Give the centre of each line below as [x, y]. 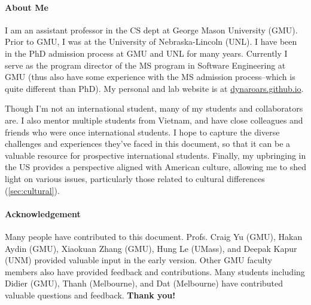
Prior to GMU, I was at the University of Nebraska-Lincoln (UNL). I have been [151, 41]
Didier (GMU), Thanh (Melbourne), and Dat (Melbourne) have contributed [144, 283]
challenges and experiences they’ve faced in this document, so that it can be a [148, 144]
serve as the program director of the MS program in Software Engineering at [145, 65]
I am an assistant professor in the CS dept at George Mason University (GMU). [151, 30]
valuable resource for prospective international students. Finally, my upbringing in [155, 155]
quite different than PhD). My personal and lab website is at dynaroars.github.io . [154, 88]
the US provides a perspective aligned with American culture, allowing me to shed [155, 167]
